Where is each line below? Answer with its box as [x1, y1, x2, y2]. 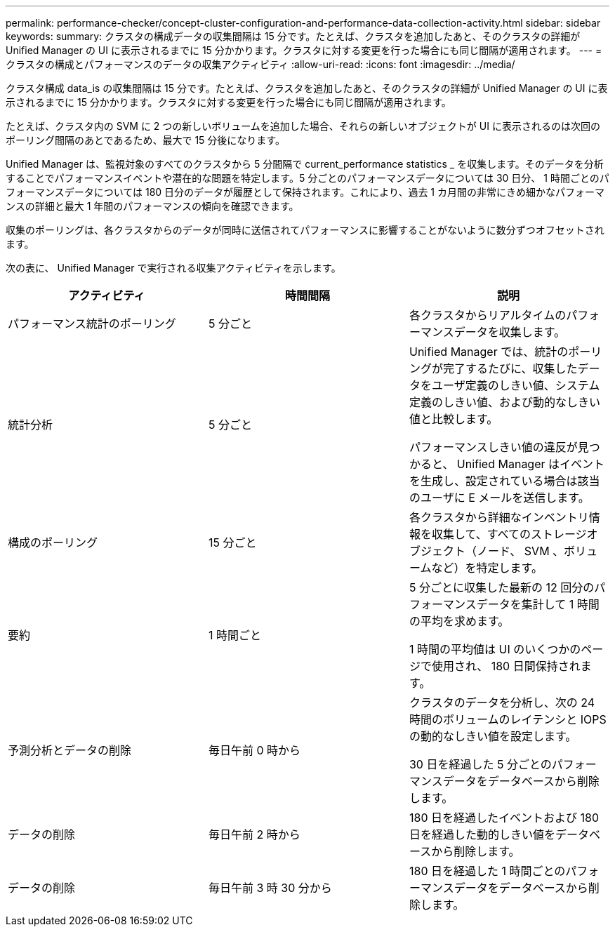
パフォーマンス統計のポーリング [8, 317, 176, 331]
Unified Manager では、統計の [409, 345, 569, 359]
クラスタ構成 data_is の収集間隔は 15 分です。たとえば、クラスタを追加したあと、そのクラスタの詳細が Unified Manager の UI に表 [6, 82, 608, 94]
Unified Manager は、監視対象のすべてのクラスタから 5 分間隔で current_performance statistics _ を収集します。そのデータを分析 [6, 158, 604, 170]
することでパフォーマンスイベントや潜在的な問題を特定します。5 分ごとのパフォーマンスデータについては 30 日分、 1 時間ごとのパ [6, 172, 609, 184]
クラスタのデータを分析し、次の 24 [409, 695, 595, 710]
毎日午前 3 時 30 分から [208, 881, 332, 895]
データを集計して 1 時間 [476, 597, 600, 611]
